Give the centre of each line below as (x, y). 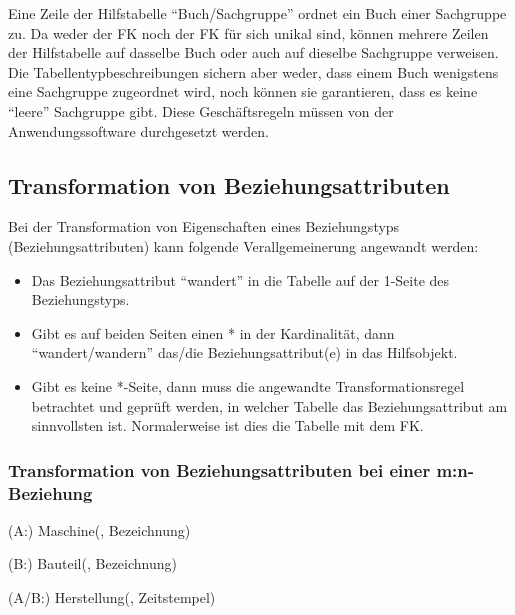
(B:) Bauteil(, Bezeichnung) (92, 563)
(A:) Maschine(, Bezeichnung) (99, 529)
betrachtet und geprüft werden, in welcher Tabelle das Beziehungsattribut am (269, 405)
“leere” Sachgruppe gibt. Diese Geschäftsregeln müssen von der (201, 110)
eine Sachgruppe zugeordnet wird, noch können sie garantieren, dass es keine (243, 91)
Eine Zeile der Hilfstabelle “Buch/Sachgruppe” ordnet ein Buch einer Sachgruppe (257, 13)
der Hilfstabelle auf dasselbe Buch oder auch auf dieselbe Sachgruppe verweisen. (253, 52)
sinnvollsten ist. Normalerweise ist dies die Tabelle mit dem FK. (227, 425)
